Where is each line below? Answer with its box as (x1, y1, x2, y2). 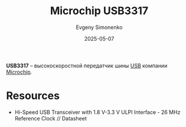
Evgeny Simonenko (76, 24, 123, 31)
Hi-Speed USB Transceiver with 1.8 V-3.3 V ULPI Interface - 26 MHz (14, 108, 181, 116)
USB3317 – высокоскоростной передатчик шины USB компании (6, 62, 168, 69)
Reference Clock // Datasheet (14, 115, 87, 122)
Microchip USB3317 (50, 4, 149, 18)
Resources (6, 89, 60, 103)
